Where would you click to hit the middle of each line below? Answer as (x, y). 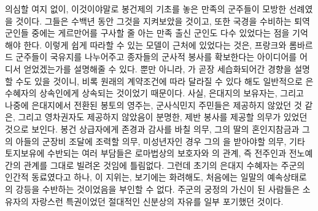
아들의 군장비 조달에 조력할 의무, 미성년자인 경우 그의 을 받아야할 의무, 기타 (160, 141)
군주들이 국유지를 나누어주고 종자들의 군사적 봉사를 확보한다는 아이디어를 (156, 57)
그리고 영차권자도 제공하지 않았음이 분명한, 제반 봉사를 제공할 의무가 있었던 (163, 117)
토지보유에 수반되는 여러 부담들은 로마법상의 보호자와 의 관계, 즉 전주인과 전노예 (159, 153)
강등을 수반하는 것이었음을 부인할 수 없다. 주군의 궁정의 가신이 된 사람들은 (158, 189)
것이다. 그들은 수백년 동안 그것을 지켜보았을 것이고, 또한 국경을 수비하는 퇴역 (163, 21)
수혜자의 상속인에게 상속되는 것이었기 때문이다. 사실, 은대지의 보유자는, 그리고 (154, 93)
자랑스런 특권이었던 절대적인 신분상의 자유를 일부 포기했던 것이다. (157, 201)
